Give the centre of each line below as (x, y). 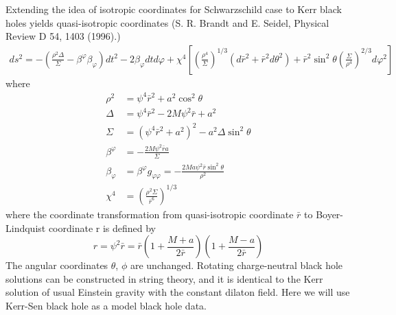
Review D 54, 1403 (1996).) (63, 36)
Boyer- (330, 214)
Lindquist (26, 227)
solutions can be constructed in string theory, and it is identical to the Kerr (164, 278)
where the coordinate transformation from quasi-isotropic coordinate (150, 214)
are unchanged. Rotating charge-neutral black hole (236, 265)
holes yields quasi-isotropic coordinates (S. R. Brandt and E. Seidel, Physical (167, 22)
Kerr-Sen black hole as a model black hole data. (106, 305)
